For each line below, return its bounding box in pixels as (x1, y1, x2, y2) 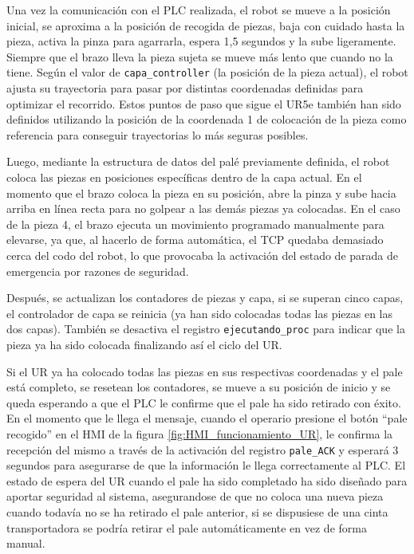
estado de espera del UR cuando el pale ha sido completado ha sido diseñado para (6, 472, 408, 489)
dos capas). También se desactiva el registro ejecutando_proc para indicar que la (6, 320, 405, 337)
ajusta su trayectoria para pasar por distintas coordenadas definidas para (6, 80, 364, 96)
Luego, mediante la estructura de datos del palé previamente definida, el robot (6, 153, 390, 170)
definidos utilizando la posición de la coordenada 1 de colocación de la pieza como (6, 111, 407, 128)
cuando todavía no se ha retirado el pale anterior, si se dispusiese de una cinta (6, 504, 388, 520)
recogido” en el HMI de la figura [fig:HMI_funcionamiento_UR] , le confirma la (6, 425, 393, 442)
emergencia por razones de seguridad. (6, 262, 189, 279)
